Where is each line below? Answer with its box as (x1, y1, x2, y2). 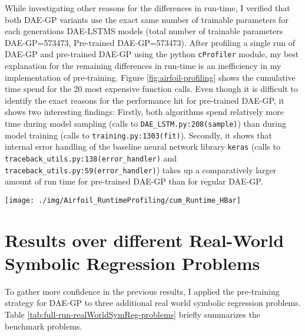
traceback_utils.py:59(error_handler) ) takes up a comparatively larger (5, 163, 277, 176)
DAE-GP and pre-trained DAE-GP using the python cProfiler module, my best (5, 48, 299, 60)
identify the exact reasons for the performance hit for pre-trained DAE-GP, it (5, 94, 284, 106)
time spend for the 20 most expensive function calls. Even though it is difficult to (5, 83, 299, 95)
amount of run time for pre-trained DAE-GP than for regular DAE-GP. (5, 175, 263, 187)
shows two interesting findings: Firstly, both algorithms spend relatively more (5, 106, 284, 118)
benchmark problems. (5, 319, 82, 332)
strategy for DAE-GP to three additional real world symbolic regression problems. (5, 297, 301, 309)
